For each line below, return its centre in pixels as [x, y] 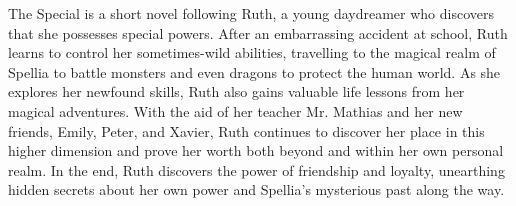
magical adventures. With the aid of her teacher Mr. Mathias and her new [235, 110]
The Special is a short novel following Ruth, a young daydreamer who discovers [251, 13]
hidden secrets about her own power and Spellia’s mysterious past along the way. [256, 189]
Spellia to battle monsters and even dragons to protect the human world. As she [254, 71]
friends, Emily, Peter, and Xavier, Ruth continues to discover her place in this [246, 130]
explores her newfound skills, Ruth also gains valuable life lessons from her [236, 91]
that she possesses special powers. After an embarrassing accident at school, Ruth [258, 32]
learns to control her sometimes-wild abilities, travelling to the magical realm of [252, 52]
